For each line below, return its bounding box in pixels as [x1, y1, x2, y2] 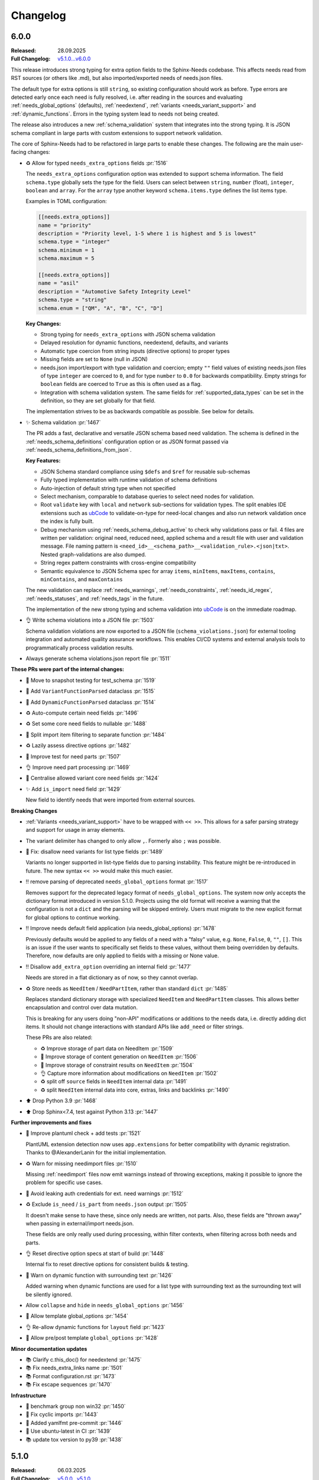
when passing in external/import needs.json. [25, 1220, 134, 1227]
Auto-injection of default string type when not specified [40, 484, 176, 491]
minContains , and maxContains [40, 575, 123, 583]
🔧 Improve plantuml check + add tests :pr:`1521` [25, 1130, 142, 1137]
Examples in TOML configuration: [25, 198, 107, 205]
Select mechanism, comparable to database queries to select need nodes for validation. [40, 493, 255, 500]
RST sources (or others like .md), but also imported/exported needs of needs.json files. [11, 75, 223, 82]
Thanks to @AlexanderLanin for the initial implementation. [25, 1149, 167, 1156]
